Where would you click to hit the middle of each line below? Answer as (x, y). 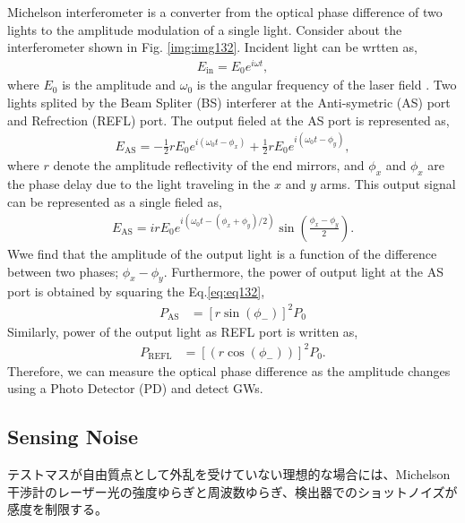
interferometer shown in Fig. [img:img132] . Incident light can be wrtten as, (212, 47)
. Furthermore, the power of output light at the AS (303, 271)
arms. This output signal (388, 184)
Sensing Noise (73, 437)
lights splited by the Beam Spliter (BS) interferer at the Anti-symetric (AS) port (229, 102)
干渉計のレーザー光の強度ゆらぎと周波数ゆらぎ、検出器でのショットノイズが (232, 491)
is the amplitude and (119, 85)
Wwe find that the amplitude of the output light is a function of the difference (222, 253)
